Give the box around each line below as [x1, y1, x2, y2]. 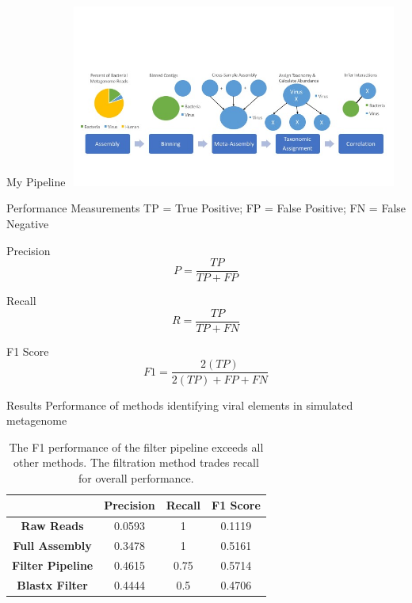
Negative [6, 215, 49, 231]
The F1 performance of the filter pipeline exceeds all [9, 438, 264, 455]
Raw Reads [21, 517, 84, 534]
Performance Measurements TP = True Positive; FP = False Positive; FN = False [6, 200, 406, 216]
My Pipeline [6, 173, 66, 189]
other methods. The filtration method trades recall [13, 454, 259, 471]
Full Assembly [13, 537, 92, 554]
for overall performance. [78, 469, 194, 486]
